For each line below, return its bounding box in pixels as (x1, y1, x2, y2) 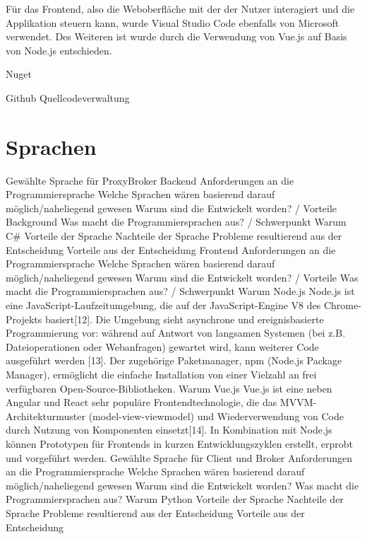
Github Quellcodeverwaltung (6, 90, 130, 105)
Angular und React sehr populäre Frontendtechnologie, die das (6, 395, 277, 410)
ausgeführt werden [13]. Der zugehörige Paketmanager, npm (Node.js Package (6, 353, 342, 368)
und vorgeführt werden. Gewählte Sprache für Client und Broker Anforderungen (6, 450, 353, 465)
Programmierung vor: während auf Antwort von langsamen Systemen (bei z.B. (6, 325, 346, 340)
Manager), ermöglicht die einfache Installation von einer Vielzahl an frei (6, 367, 317, 381)
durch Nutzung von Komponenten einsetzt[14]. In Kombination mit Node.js (6, 422, 332, 437)
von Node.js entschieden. (6, 42, 112, 57)
